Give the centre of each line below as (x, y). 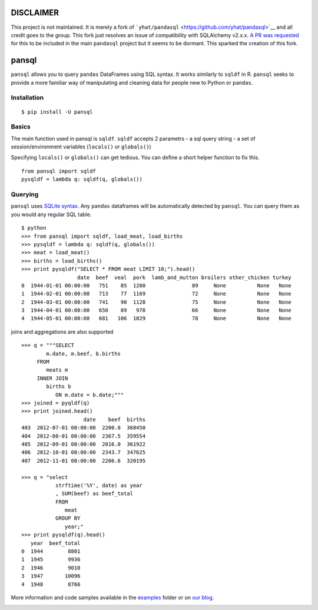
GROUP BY (68, 518)
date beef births (115, 419)
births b (59, 387)
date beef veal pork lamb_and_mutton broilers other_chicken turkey (184, 277)
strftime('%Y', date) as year (99, 485)
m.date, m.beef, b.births (83, 354)
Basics (21, 127)
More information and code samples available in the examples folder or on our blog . (112, 597)
